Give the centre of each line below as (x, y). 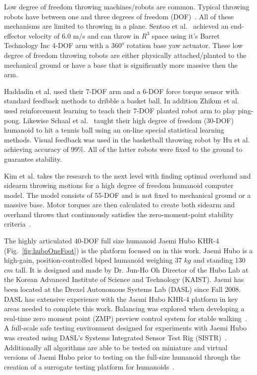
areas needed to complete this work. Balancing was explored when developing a (124, 308)
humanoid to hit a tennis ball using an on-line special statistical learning (114, 130)
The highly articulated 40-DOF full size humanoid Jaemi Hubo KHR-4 (112, 241)
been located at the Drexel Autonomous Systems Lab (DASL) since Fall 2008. (123, 289)
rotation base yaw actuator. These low (185, 45)
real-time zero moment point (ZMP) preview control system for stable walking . (126, 318)
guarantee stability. (33, 159)
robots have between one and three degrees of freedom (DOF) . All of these (119, 16)
